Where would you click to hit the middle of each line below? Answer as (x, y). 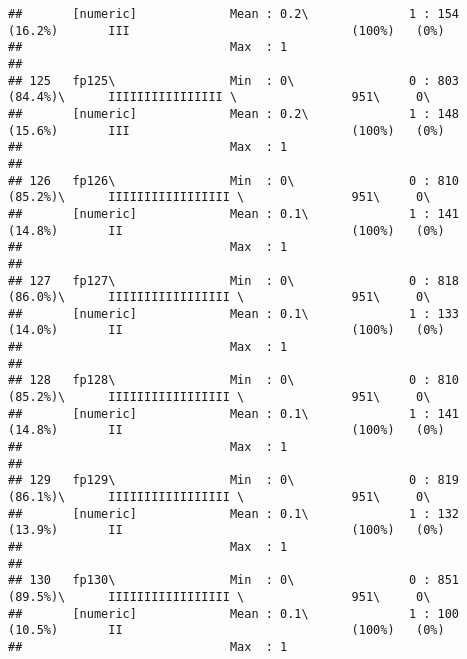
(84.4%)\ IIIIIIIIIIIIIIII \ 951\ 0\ (219, 97)
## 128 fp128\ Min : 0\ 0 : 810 (234, 380)
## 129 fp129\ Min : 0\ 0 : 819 (234, 480)
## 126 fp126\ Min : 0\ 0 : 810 (234, 180)
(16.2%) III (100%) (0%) (226, 30)
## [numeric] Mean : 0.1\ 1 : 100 (234, 613)
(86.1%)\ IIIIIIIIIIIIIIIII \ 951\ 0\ (219, 497)
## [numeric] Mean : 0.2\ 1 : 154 (234, 14)
